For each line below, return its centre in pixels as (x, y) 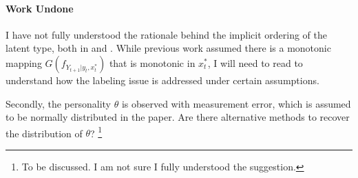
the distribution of (44, 133)
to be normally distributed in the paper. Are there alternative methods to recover (178, 117)
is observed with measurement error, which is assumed (236, 103)
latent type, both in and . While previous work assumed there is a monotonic (168, 48)
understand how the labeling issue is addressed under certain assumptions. (162, 80)
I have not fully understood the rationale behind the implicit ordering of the (166, 34)
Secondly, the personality (58, 103)
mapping (24, 62)
